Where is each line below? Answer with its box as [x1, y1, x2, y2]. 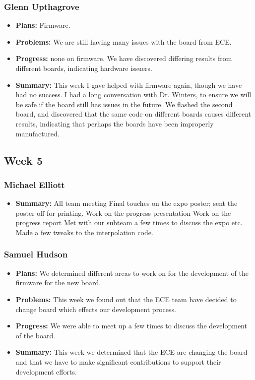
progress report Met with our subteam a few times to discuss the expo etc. [15, 217, 243, 228]
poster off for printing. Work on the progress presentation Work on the [15, 207, 231, 218]
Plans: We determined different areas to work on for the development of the [15, 267, 249, 278]
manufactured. [15, 128, 60, 138]
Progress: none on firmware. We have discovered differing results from [15, 53, 232, 63]
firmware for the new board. [15, 277, 101, 288]
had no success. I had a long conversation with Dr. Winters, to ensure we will [15, 89, 252, 100]
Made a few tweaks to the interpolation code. [15, 227, 153, 237]
